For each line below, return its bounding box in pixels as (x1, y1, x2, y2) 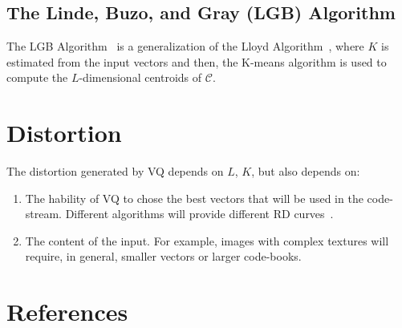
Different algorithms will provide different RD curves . (65, 205, 334, 222)
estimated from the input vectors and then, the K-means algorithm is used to (6, 53, 387, 70)
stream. (25, 205, 63, 222)
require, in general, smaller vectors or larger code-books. (25, 248, 302, 265)
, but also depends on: (251, 163, 360, 180)
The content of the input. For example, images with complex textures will (25, 232, 389, 249)
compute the (6, 69, 68, 86)
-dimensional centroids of (79, 69, 202, 86)
